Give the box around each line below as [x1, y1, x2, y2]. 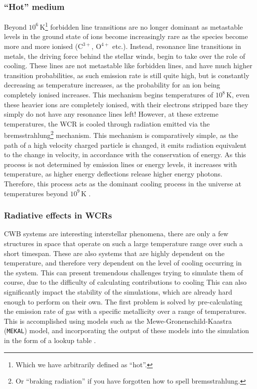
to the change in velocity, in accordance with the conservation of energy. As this [4, 149, 246, 160]
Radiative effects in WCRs [4, 209, 112, 221]
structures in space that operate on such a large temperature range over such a [4, 238, 243, 249]
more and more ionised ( [4, 41, 78, 51]
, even [231, 89, 250, 100]
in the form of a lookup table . [4, 335, 96, 346]
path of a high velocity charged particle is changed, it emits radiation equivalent [4, 139, 247, 150]
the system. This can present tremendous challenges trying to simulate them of [4, 267, 243, 277]
